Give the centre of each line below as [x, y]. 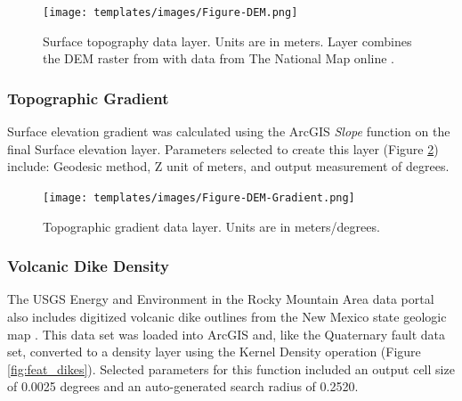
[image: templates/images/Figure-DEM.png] [170, 12]
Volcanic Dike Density [88, 266]
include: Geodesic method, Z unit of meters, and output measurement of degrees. [228, 166]
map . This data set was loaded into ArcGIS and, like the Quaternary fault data [227, 334]
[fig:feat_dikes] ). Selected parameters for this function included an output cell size [231, 368]
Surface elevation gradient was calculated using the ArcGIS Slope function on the [229, 131]
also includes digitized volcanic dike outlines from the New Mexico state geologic [227, 316]
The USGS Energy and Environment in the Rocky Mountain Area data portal [221, 299]
